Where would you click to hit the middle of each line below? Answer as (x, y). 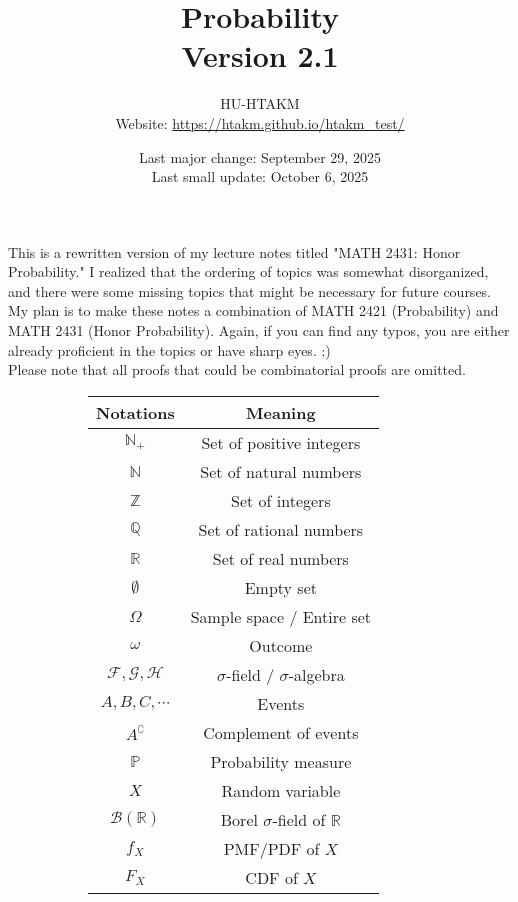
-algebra (316, 674)
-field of (299, 819)
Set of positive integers (281, 442)
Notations (135, 412)
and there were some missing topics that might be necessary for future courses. (250, 290)
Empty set (280, 587)
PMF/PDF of (271, 848)
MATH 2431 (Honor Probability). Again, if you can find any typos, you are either (259, 330)
